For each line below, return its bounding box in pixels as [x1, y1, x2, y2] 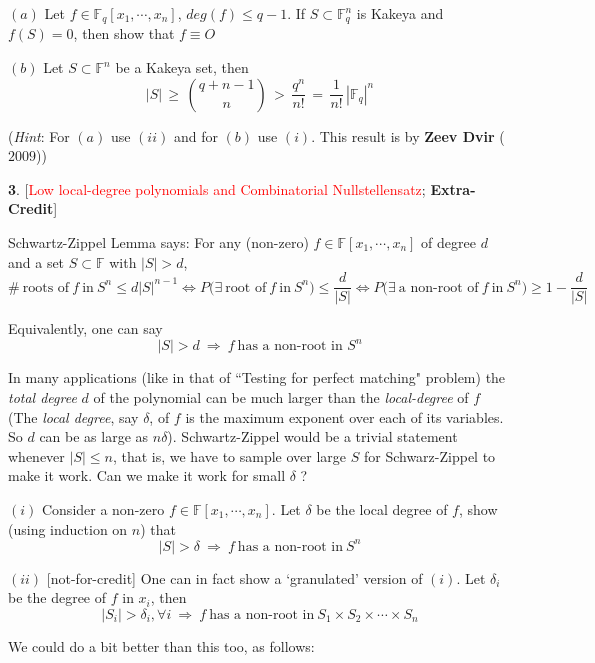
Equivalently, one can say [8, 318, 163, 339]
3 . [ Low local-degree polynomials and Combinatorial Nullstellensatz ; [8, 178, 426, 199]
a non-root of [398, 280, 479, 295]
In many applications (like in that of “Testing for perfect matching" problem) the [8, 367, 506, 388]
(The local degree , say [8, 406, 139, 427]
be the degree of [8, 587, 107, 608]
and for [173, 125, 218, 146]
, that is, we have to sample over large [112, 445, 347, 466]
